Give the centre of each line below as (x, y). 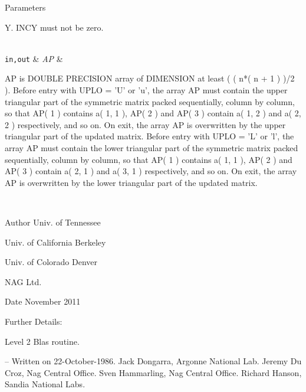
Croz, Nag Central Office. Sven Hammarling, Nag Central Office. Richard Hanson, (153, 372)
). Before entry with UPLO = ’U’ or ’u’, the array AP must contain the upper (146, 90)
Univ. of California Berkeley (55, 242)
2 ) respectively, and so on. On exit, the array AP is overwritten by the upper (145, 124)
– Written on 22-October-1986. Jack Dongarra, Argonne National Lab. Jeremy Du (153, 361)
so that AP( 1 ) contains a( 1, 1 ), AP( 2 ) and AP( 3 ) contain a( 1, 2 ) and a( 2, (153, 113)
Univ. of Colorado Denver (51, 262)
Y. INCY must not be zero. (54, 27)
